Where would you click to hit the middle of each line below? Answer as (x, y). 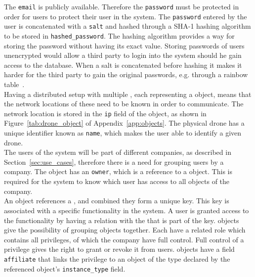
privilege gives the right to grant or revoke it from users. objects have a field (119, 249)
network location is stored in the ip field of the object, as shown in (105, 113)
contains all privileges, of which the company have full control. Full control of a (124, 239)
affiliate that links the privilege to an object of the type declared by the (117, 258)
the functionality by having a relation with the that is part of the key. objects (122, 220)
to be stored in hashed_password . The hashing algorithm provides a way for (119, 35)
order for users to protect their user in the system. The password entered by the (126, 16)
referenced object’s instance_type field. (65, 268)
